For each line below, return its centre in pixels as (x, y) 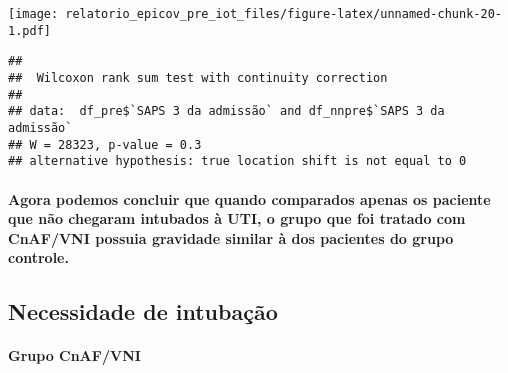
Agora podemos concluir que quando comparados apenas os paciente (249, 198)
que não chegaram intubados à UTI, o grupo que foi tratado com (237, 218)
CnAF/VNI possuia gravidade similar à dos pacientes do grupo (231, 237)
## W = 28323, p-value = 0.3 (105, 144)
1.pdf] (29, 30)
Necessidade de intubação (143, 311)
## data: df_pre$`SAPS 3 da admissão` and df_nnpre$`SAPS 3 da (226, 111)
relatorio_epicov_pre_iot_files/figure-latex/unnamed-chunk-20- (283, 14)
